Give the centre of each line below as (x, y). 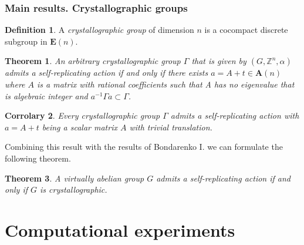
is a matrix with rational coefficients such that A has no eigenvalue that (166, 84)
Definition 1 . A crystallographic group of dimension (99, 30)
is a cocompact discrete (246, 30)
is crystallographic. (74, 189)
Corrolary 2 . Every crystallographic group (82, 115)
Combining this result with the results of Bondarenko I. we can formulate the (144, 147)
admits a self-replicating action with (235, 115)
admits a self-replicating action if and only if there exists (107, 73)
